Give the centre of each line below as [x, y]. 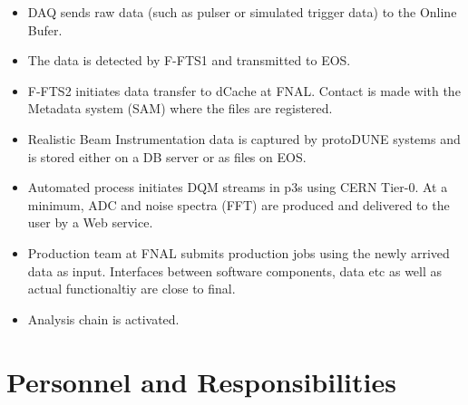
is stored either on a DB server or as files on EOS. [167, 156]
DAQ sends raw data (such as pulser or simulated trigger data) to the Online [242, 12]
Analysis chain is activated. [103, 318]
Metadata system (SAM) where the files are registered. [180, 108]
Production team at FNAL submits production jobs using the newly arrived [239, 252]
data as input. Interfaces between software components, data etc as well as [235, 270]
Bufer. [45, 29]
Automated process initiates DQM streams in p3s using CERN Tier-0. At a [238, 187]
